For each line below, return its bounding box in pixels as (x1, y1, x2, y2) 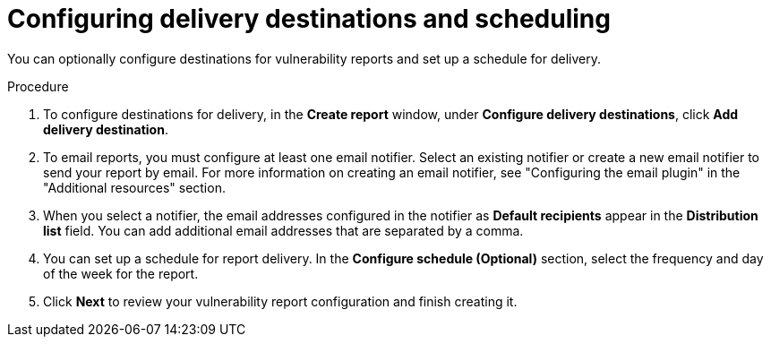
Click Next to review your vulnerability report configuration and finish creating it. (43, 293, 518, 309)
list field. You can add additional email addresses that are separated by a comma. (43, 222, 524, 238)
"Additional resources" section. (43, 179, 226, 195)
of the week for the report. (43, 265, 199, 281)
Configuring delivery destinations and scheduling (7, 4, 611, 34)
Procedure (7, 78, 69, 94)
